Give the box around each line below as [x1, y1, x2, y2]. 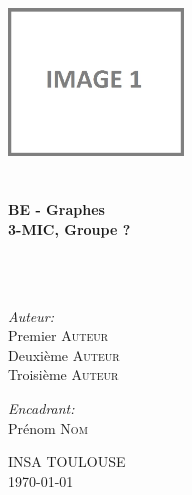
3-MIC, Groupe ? [8, 218, 131, 239]
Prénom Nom [8, 417, 88, 438]
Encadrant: [8, 397, 75, 418]
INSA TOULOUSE [8, 451, 126, 472]
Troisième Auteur [8, 364, 119, 385]
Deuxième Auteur [8, 344, 120, 365]
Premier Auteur [8, 325, 109, 346]
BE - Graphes [8, 199, 105, 220]
